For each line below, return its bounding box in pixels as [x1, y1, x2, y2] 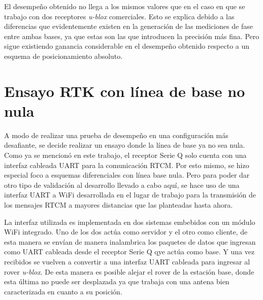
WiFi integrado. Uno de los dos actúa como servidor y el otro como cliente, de [4, 226, 248, 237]
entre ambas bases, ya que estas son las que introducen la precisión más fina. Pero [4, 30, 259, 41]
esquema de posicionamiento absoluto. [4, 50, 123, 61]
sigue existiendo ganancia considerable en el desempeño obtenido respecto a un [4, 41, 250, 51]
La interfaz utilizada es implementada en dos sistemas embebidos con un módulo [4, 216, 255, 227]
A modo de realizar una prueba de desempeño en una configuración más [4, 129, 228, 140]
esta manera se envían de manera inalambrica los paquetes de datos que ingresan [4, 236, 256, 247]
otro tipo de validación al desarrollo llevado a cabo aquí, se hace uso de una [4, 179, 240, 190]
